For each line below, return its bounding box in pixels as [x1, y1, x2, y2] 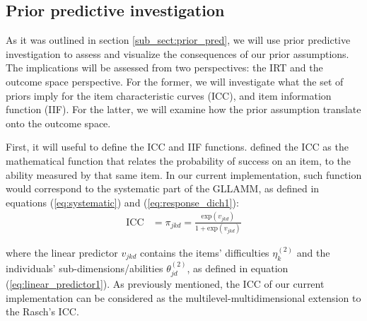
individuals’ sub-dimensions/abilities [6, 260, 163, 275]
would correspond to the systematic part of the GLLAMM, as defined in [6, 181, 320, 196]
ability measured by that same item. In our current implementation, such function [6, 167, 362, 182]
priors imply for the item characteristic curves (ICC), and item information [6, 88, 332, 103]
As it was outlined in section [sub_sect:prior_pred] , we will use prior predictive [6, 33, 351, 47]
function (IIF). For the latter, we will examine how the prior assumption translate [6, 102, 361, 117]
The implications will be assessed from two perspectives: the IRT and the [6, 60, 323, 75]
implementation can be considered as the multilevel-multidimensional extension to [6, 290, 361, 305]
